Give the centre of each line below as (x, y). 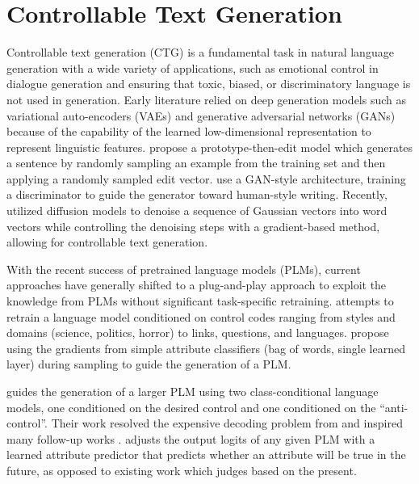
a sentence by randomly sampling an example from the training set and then (196, 163)
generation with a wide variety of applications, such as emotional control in (193, 67)
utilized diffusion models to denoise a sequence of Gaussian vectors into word (197, 210)
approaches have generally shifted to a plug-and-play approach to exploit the (197, 285)
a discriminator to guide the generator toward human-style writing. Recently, (197, 194)
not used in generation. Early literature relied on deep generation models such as (207, 99)
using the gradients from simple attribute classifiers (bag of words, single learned (206, 348)
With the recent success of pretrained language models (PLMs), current (184, 269)
